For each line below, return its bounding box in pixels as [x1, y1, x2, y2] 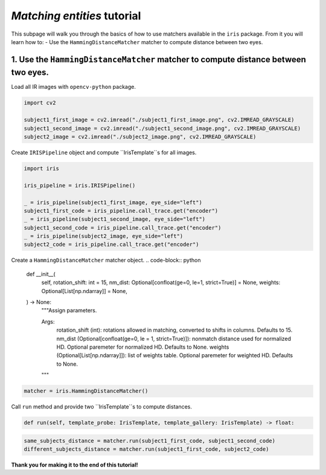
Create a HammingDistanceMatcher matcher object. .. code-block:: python [11, 257, 201, 264]
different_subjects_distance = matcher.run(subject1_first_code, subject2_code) [24, 446, 269, 453]
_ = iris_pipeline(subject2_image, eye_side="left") [24, 233, 184, 240]
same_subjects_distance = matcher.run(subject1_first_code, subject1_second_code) [24, 437, 276, 444]
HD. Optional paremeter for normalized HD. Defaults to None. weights [56, 343, 229, 351]
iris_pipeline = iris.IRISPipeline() [24, 182, 136, 189]
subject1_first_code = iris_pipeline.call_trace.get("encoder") [24, 207, 219, 214]
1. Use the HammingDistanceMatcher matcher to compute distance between [11, 54, 306, 65]
